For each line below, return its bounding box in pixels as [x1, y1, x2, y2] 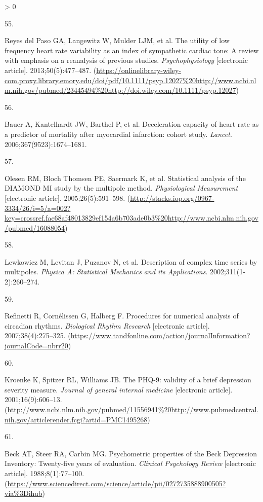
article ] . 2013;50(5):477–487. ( [5, 64, 97, 75]
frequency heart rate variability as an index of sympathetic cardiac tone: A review [5, 45, 259, 55]
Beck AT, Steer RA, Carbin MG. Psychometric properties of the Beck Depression [5, 448, 257, 458]
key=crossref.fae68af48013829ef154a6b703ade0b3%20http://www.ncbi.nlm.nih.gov [5, 212, 258, 223]
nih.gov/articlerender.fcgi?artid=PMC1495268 [5, 414, 148, 424]
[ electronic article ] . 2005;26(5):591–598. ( [5, 192, 130, 203]
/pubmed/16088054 [5, 222, 65, 233]
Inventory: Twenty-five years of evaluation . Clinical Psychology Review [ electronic [5, 458, 256, 469]
